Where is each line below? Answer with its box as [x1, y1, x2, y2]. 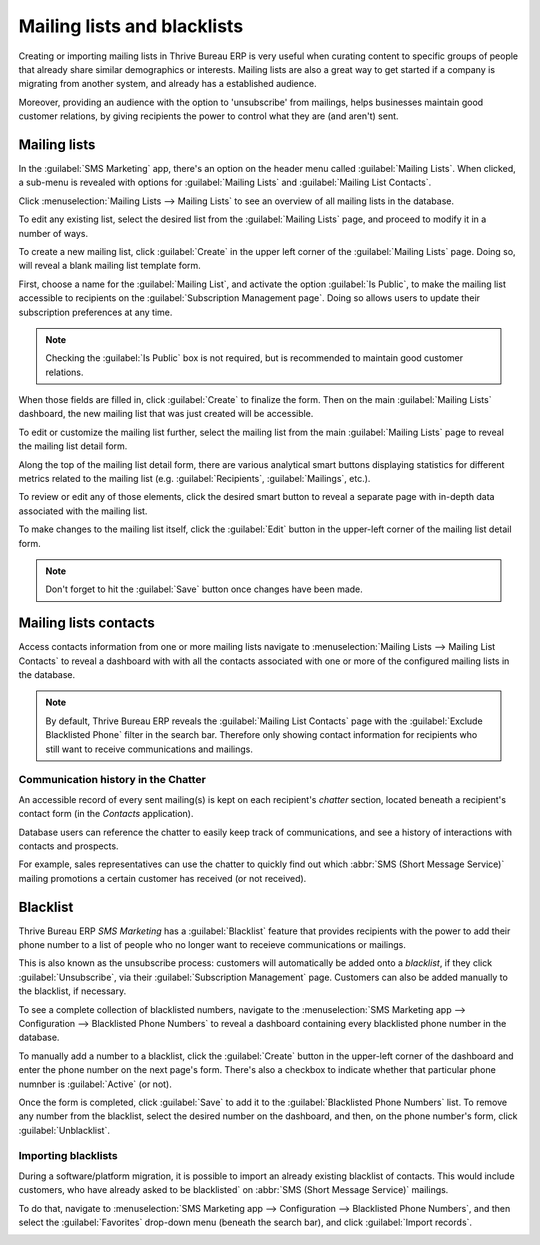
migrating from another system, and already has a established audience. [18, 78, 317, 90]
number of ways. [18, 227, 89, 239]
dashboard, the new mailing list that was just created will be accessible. [18, 408, 314, 420]
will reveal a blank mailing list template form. [18, 260, 202, 272]
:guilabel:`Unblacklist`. [18, 1124, 110, 1136]
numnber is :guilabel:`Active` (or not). [18, 1078, 172, 1090]
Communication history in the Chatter [18, 773, 207, 787]
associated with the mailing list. [18, 505, 148, 517]
